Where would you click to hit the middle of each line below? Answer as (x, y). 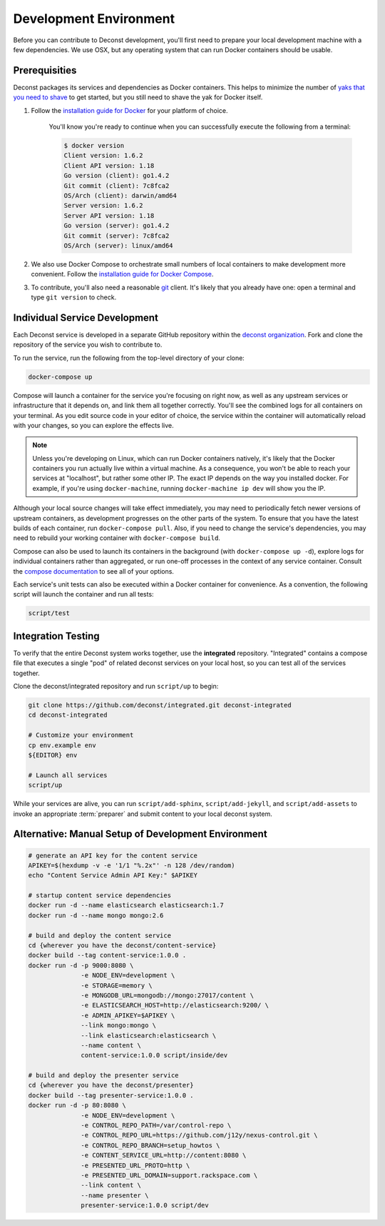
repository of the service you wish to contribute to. (88, 345)
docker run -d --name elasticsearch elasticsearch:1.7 (126, 905)
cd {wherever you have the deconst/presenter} (111, 1085)
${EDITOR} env (53, 755)
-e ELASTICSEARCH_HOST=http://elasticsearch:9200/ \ (175, 1005)
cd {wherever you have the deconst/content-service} (122, 946)
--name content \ (111, 1045)
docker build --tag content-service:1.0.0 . (107, 955)
